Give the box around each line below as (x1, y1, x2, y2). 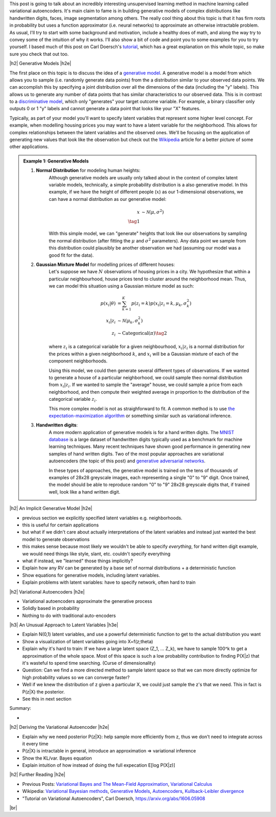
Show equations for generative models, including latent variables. (22, 572, 160, 578)
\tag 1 (128, 218, 140, 224)
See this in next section (22, 696, 72, 702)
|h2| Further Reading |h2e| (9, 771, 65, 778)
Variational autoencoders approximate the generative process (22, 598, 153, 604)
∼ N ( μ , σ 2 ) (141, 208, 164, 215)
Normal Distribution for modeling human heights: (36, 167, 141, 174)
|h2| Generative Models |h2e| (9, 60, 72, 67)
